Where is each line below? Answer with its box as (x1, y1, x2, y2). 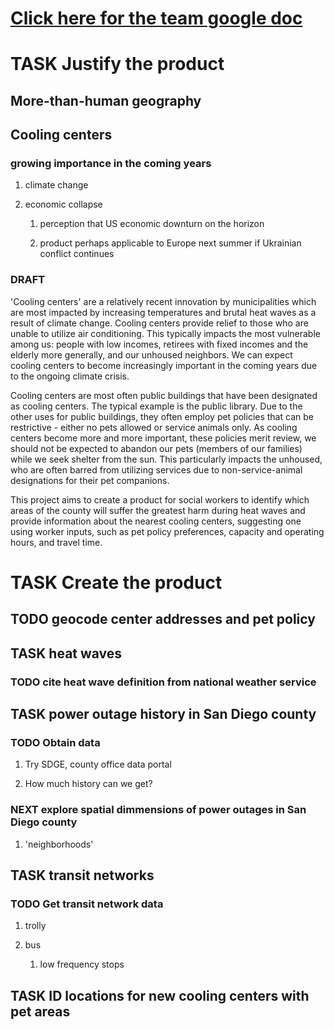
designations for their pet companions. (10, 474, 170, 486)
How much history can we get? (24, 778, 153, 790)
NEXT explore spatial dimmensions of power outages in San (10, 803, 307, 817)
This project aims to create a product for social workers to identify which (10, 493, 310, 506)
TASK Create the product (10, 571, 223, 594)
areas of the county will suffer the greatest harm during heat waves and (10, 504, 306, 516)
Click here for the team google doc (10, 7, 303, 30)
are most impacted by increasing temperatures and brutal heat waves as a (10, 306, 317, 318)
